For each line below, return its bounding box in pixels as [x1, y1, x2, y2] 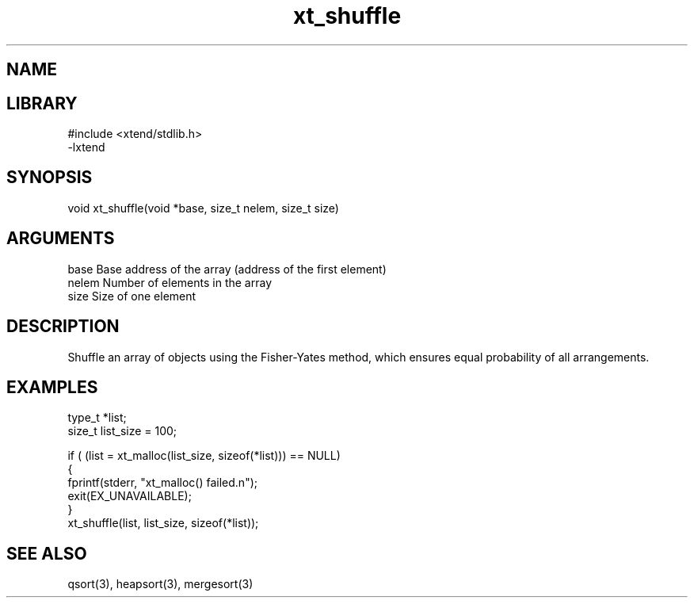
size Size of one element [67, 289, 196, 303]
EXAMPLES [6, 377, 98, 397]
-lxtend [67, 140, 105, 155]
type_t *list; [67, 411, 127, 425]
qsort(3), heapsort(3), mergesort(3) [67, 577, 254, 591]
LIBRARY [6, 93, 78, 113]
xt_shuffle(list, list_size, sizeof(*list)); [67, 516, 259, 530]
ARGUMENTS [6, 228, 115, 249]
